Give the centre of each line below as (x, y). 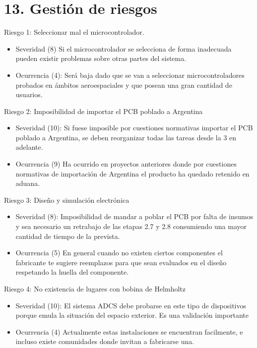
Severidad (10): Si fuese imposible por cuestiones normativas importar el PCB (134, 128)
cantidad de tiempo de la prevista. (68, 236)
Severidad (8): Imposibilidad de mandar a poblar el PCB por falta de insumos (134, 216)
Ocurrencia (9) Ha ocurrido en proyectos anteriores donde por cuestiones (126, 164)
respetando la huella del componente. (72, 272)
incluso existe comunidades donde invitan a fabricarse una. (105, 341)
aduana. (28, 183)
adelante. (29, 147)
